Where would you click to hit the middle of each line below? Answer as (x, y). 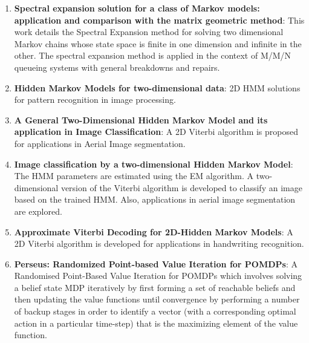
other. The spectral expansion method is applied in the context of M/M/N (153, 55)
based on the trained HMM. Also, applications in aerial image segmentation (155, 199)
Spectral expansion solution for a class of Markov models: (137, 8)
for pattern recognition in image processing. (95, 100)
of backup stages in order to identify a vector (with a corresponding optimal (155, 311)
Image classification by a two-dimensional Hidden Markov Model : (154, 164)
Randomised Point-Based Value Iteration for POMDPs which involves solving (158, 276)
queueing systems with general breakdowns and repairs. (117, 67)
